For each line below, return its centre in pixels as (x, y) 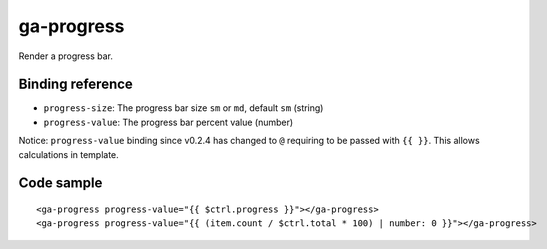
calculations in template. (68, 154)
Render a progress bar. (66, 56)
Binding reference (76, 84)
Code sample (60, 183)
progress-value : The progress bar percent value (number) (168, 122)
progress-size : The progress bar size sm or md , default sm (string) (183, 108)
